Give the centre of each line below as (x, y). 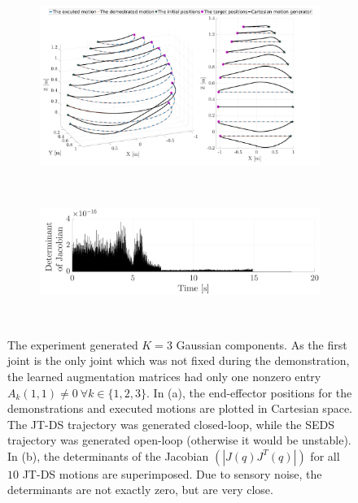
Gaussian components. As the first (262, 344)
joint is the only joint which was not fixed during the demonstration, (179, 360)
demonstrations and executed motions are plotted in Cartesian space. (180, 408)
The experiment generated (73, 344)
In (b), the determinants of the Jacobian (108, 455)
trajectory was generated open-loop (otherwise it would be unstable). (179, 440)
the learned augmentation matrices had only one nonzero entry (164, 376)
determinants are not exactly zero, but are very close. (140, 490)
